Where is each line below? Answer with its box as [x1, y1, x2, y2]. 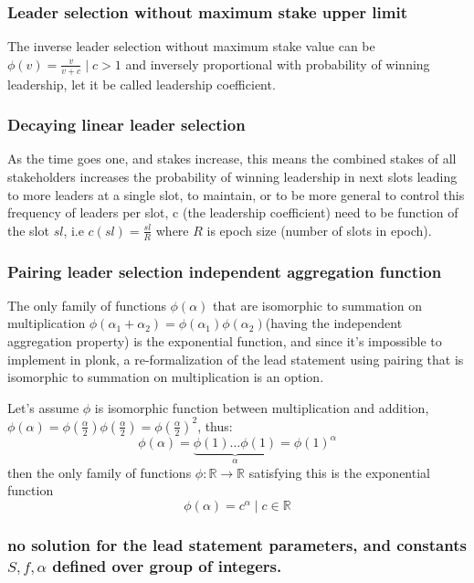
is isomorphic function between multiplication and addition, [94, 397, 429, 417]
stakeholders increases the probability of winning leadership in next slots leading [7, 167, 458, 186]
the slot [7, 220, 49, 239]
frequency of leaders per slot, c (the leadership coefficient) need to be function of [7, 203, 458, 222]
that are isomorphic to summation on [213, 295, 422, 314]
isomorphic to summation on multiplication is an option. [7, 367, 324, 387]
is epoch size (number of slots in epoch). [206, 220, 432, 239]
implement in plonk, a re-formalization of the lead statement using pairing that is [7, 349, 464, 368]
